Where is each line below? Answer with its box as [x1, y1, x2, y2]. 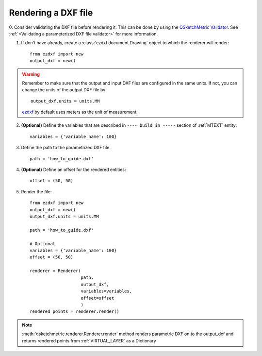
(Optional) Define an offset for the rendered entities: [21, 167, 126, 172]
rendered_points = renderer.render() [30, 309, 120, 314]
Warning [22, 71, 40, 77]
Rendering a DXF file [9, 7, 93, 18]
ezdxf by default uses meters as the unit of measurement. [22, 109, 138, 115]
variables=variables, [81, 288, 132, 294]
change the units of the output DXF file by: [22, 87, 107, 93]
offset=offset [81, 295, 115, 301]
